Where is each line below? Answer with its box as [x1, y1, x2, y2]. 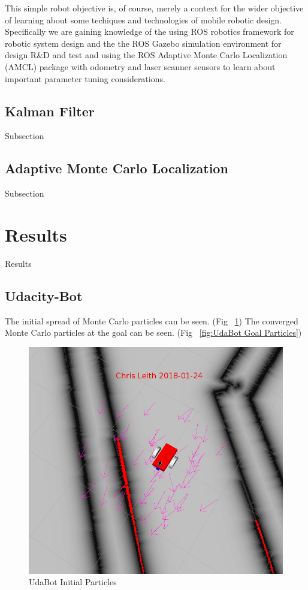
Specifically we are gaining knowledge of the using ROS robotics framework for [5, 25, 294, 38]
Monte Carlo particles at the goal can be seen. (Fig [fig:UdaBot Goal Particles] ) [5, 326, 302, 339]
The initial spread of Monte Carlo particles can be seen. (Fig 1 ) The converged [5, 314, 298, 327]
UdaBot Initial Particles [29, 576, 117, 588]
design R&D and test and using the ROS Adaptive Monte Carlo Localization [5, 49, 288, 61]
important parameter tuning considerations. [5, 72, 165, 85]
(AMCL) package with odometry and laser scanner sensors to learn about [5, 60, 276, 73]
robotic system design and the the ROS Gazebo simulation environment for [5, 37, 282, 49]
